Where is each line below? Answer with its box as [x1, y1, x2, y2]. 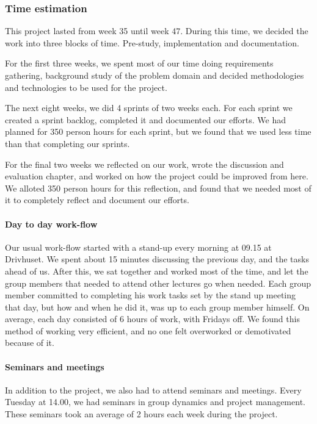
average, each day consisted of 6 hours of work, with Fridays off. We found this [5, 312, 300, 325]
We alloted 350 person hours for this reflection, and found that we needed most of [5, 181, 312, 194]
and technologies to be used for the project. [5, 81, 167, 93]
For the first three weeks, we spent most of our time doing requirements [5, 57, 274, 70]
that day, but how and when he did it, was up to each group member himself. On [5, 300, 310, 313]
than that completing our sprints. [5, 137, 130, 149]
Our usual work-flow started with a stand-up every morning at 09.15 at [5, 240, 272, 253]
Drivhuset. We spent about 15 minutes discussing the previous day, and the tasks [5, 253, 309, 265]
